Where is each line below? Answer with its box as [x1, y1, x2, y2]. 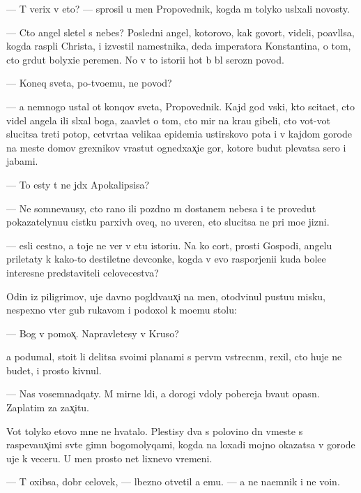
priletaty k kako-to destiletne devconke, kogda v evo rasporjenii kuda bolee [6, 251, 326, 266]
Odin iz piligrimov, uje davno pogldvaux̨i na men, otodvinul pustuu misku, [6, 288, 326, 303]
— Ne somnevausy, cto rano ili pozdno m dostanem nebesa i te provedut [6, 200, 316, 215]
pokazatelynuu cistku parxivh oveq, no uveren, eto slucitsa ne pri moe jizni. [6, 214, 330, 229]
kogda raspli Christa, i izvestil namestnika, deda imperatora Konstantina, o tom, [6, 38, 351, 53]
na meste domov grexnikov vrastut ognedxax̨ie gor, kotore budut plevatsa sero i [6, 140, 346, 154]
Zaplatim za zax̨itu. [6, 400, 89, 415]
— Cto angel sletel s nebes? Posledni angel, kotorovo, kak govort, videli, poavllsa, [6, 24, 355, 39]
